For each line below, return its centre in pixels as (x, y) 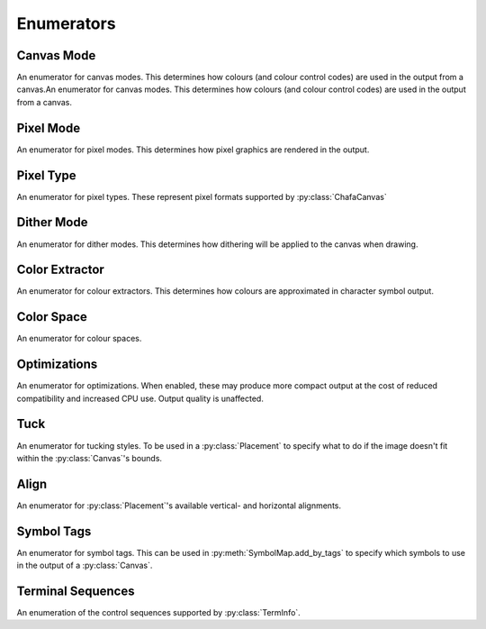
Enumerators (66, 23)
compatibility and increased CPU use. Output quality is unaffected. (140, 398)
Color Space (52, 317)
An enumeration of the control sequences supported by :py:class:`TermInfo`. (158, 613)
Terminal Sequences (76, 591)
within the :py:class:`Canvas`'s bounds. (89, 458)
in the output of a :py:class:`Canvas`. (85, 565)
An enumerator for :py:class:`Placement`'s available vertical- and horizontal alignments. (179, 506)
